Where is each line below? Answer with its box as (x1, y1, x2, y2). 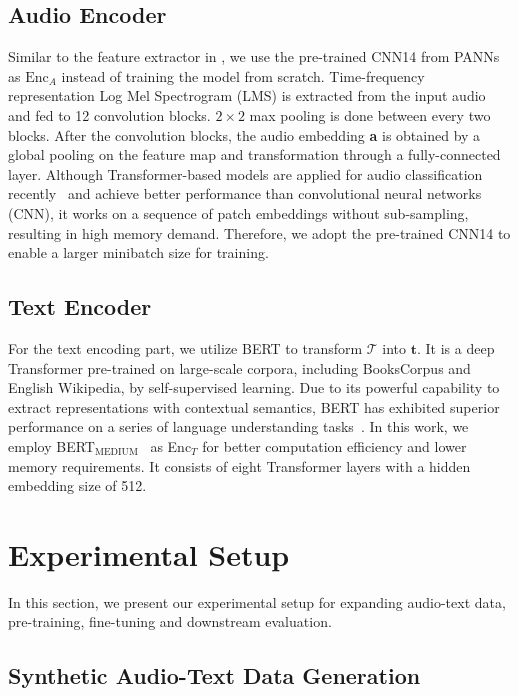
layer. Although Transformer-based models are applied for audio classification (8, 163, 483, 184)
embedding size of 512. (8, 475, 147, 496)
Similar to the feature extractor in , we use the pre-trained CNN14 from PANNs (8, 46, 500, 67)
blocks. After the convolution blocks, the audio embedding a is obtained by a (8, 124, 481, 145)
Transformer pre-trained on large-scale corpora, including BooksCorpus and (8, 357, 471, 378)
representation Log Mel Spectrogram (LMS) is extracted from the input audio (8, 85, 486, 106)
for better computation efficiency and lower (202, 435, 467, 456)
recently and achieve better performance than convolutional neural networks (8, 183, 482, 204)
